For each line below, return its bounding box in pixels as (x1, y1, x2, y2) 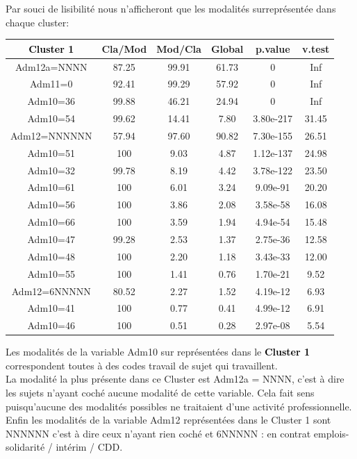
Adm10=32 (27, 162, 75, 177)
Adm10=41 (27, 301, 75, 315)
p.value (255, 41, 290, 56)
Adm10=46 (27, 318, 75, 333)
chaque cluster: (6, 15, 69, 29)
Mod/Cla (156, 41, 201, 56)
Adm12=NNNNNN (10, 128, 92, 142)
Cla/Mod (101, 41, 147, 56)
